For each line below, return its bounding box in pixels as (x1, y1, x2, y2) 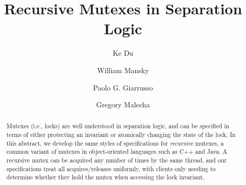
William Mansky (97, 64, 149, 75)
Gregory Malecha (96, 99, 150, 110)
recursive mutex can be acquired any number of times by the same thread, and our (6, 156, 227, 165)
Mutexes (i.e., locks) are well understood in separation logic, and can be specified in (6, 122, 230, 130)
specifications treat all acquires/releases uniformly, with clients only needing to (6, 164, 216, 173)
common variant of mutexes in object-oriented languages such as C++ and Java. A (6, 147, 228, 156)
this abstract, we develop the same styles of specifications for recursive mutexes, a (6, 138, 224, 147)
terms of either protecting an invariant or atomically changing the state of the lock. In (6, 130, 236, 139)
